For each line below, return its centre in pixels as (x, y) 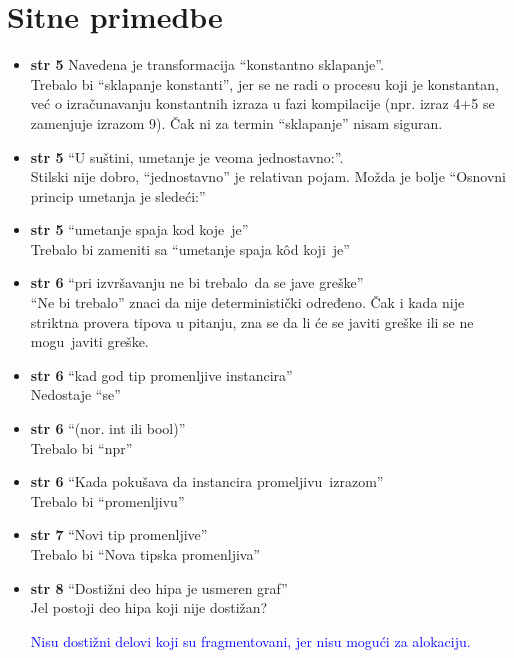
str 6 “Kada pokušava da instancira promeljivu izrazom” (207, 481)
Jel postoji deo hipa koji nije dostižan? (149, 607)
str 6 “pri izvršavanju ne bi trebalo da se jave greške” (197, 282)
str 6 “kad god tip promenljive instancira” (161, 374)
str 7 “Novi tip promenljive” (119, 534)
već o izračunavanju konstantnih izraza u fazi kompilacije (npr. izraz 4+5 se (262, 103)
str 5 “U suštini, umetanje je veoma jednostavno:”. (187, 156)
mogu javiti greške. (89, 341)
